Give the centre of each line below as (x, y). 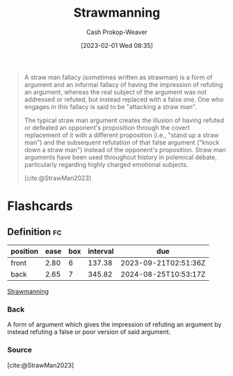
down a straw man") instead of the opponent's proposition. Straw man (125, 149)
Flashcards (40, 206)
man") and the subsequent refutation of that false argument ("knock (122, 142)
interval (101, 251)
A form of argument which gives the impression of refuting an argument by (114, 325)
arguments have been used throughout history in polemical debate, (120, 157)
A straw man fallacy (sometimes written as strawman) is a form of (119, 77)
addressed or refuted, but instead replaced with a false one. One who (124, 99)
